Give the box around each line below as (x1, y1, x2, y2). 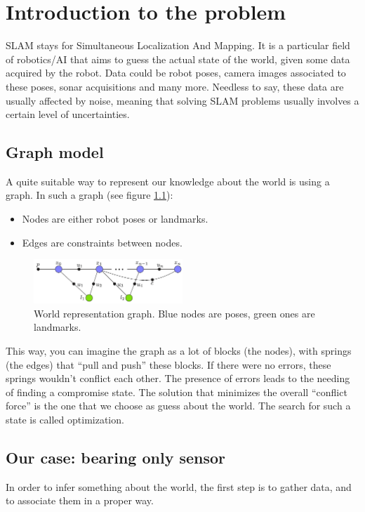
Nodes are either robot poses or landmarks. (22, 211, 208, 226)
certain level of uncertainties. (6, 107, 130, 122)
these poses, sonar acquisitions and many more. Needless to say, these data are (6, 79, 344, 93)
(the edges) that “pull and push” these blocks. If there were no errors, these (6, 357, 331, 372)
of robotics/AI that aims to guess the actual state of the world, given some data (6, 51, 350, 66)
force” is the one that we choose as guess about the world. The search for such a (6, 398, 351, 413)
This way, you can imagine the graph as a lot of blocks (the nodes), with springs (6, 343, 352, 357)
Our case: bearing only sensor (6, 446, 226, 468)
